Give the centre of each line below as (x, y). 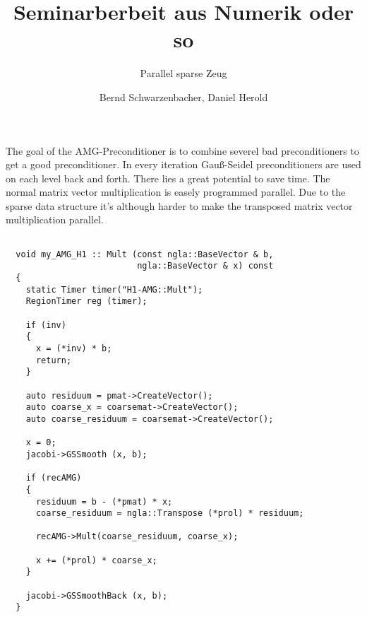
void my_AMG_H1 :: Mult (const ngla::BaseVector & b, (145, 254)
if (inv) (46, 325)
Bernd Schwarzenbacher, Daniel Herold (183, 96)
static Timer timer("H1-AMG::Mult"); (114, 289)
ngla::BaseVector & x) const (205, 266)
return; (54, 360)
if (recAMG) (54, 478)
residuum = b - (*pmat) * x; (104, 501)
